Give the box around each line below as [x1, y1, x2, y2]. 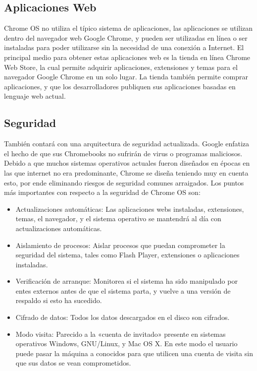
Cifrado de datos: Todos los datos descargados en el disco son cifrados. [15, 312, 230, 322]
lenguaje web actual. [4, 91, 66, 101]
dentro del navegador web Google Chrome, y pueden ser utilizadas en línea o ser [4, 32, 248, 43]
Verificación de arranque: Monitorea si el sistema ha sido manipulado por [15, 276, 238, 286]
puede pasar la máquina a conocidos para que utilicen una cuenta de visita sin [15, 348, 253, 358]
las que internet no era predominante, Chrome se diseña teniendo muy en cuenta [4, 167, 249, 178]
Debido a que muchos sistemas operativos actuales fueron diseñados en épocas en [4, 158, 250, 168]
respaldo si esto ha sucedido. [15, 295, 102, 306]
